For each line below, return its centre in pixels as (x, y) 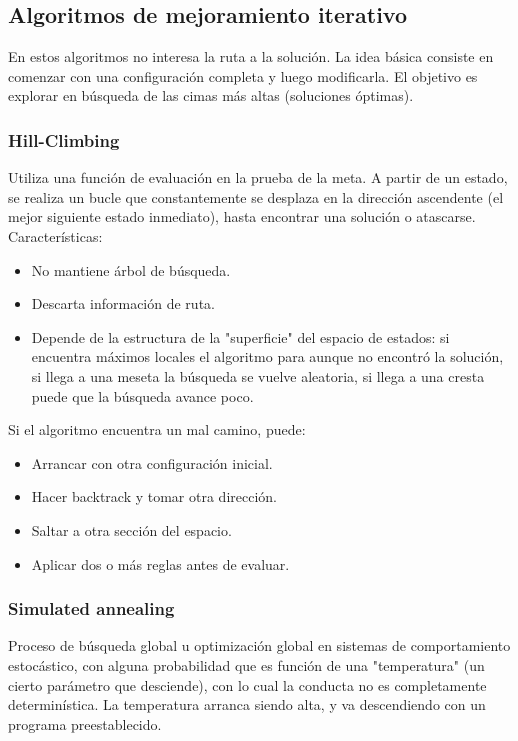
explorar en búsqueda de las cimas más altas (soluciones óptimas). (211, 95)
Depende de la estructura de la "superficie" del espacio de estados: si (240, 336)
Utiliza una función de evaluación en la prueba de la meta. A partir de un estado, (258, 177)
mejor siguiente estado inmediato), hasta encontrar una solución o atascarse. (242, 216)
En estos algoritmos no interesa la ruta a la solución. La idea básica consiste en (251, 56)
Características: (55, 235)
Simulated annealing (91, 608)
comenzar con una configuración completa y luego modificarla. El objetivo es (243, 75)
